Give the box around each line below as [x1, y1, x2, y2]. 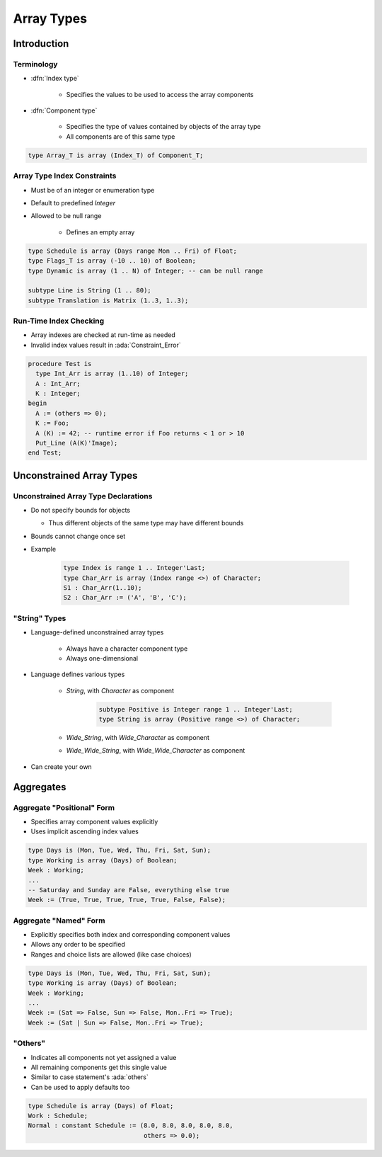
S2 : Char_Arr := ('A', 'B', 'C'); [63, 593, 187, 602]
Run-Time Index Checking [13, 316, 105, 326]
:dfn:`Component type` [30, 106, 98, 115]
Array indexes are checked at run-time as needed [30, 331, 176, 339]
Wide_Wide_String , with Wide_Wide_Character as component [66, 746, 245, 755]
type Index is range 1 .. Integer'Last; [63, 564, 205, 572]
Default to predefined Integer [30, 198, 116, 207]
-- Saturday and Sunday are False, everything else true [28, 886, 230, 894]
